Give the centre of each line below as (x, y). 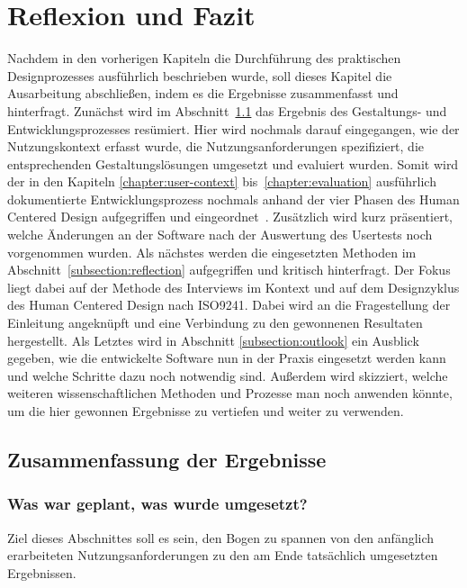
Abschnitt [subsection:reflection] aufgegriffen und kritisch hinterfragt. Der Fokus (229, 270)
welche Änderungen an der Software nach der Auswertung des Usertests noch (220, 235)
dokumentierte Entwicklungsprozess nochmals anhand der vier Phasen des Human (233, 199)
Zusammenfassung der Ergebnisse (167, 459)
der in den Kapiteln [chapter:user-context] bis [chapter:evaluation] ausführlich (222, 181)
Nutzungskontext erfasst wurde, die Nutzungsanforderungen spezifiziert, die (216, 146)
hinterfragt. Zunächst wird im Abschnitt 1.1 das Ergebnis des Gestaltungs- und (227, 110)
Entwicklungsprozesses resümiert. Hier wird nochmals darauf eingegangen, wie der (233, 128)
